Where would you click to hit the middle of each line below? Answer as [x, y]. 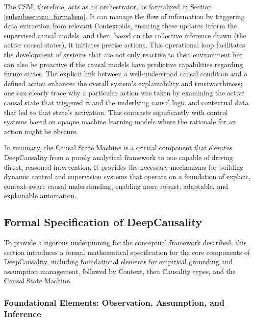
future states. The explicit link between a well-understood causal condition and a [126, 74]
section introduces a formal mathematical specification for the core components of [127, 252]
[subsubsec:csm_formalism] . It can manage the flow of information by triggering [124, 16]
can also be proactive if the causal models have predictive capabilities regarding [124, 64]
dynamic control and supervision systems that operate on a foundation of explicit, [127, 176]
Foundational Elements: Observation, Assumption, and [114, 302]
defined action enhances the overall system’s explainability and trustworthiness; [123, 83]
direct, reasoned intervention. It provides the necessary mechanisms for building [124, 167]
